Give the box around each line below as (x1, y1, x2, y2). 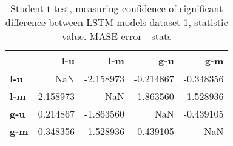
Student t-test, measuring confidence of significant (10, 1, 223, 15)
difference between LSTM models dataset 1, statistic (5, 15, 228, 29)
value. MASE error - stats (61, 29, 172, 43)
